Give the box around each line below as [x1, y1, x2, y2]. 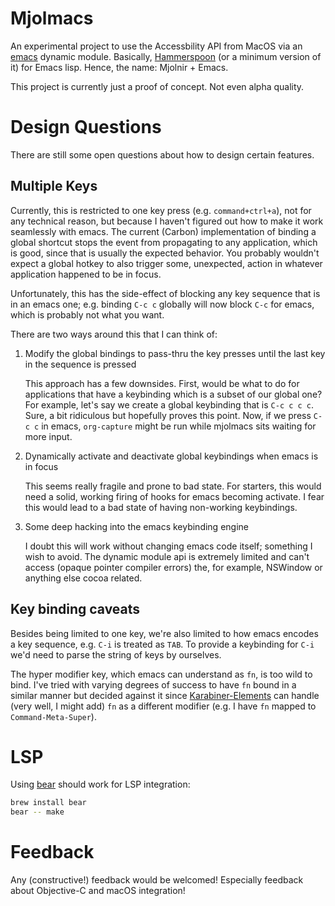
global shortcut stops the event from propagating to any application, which [10, 236, 318, 248]
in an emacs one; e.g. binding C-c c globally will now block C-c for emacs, [10, 298, 315, 310]
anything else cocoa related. [24, 572, 143, 584]
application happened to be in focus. [10, 268, 162, 280]
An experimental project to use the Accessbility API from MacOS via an [10, 40, 303, 52]
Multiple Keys [10, 178, 98, 195]
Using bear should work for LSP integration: [10, 778, 191, 791]
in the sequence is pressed [24, 358, 137, 370]
